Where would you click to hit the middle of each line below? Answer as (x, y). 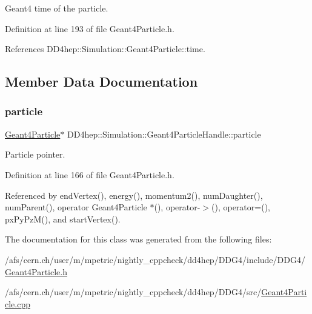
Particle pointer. (35, 154)
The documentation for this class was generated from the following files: (138, 239)
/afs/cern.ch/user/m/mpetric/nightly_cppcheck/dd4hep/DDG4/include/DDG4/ (155, 259)
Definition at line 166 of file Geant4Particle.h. (90, 174)
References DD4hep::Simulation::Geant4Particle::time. (105, 49)
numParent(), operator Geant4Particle (76, 207)
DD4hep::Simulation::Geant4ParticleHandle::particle (164, 134)
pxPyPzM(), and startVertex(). (63, 219)
